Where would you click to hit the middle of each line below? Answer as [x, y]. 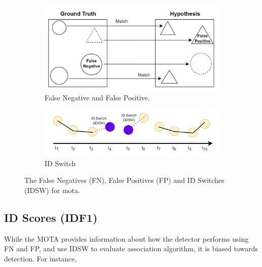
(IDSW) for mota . [52, 190]
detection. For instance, [41, 258]
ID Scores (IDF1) [51, 217]
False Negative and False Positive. [97, 98]
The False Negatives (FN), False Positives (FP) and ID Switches [124, 180]
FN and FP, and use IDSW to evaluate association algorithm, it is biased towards [131, 249]
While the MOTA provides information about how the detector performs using [126, 238]
